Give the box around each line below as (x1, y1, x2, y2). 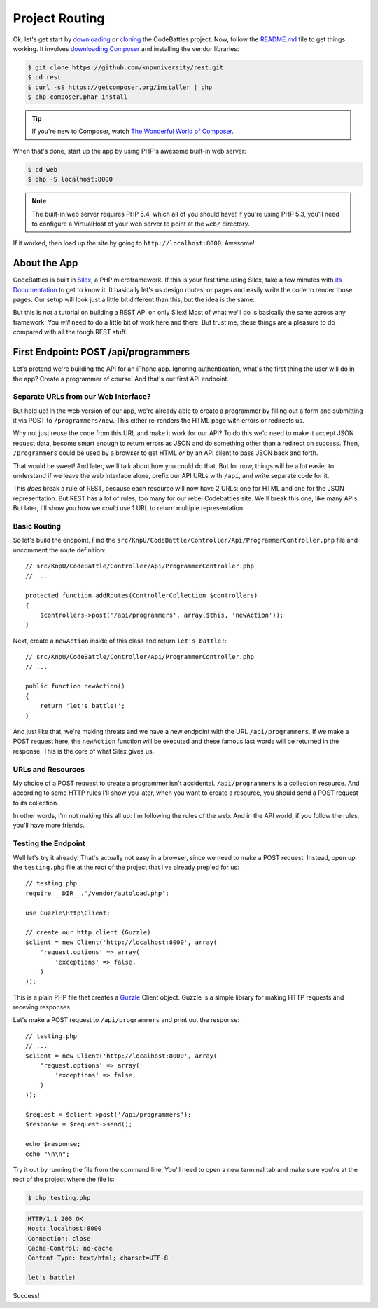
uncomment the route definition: (13, 545, 106, 554)
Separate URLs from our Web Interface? (13, 392, 151, 402)
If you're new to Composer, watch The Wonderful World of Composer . (31, 127, 234, 136)
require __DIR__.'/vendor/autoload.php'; (25, 889, 169, 897)
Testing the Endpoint (13, 838, 85, 848)
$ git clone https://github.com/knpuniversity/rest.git (27, 63, 224, 71)
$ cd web (27, 165, 58, 173)
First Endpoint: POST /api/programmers (13, 346, 190, 358)
